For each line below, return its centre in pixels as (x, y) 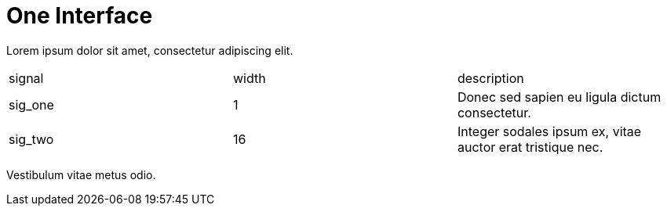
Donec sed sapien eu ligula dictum (559, 97)
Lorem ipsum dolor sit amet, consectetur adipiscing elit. (150, 50)
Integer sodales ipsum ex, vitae (549, 131)
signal (26, 78)
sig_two (31, 139)
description (490, 78)
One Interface (80, 16)
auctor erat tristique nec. (530, 147)
